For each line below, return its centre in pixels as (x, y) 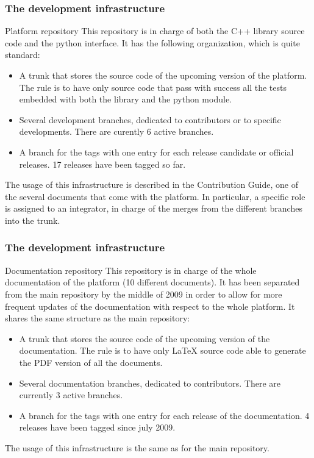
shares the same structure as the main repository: (98, 318)
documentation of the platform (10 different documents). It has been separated (152, 282)
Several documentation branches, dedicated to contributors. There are (150, 383)
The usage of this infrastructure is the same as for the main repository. (137, 447)
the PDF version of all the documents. (91, 362)
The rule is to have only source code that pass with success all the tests (153, 87)
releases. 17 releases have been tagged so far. (102, 164)
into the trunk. (33, 220)
